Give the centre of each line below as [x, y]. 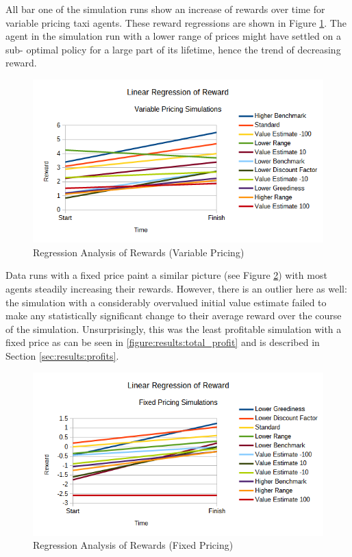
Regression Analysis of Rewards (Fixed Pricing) [133, 545]
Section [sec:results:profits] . [62, 355]
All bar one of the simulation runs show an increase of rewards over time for [165, 9]
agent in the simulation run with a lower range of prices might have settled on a [173, 36]
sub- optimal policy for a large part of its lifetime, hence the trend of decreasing [173, 49]
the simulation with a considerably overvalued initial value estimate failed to [166, 302]
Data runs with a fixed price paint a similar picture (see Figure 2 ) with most [166, 275]
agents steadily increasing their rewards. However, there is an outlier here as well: [176, 289]
